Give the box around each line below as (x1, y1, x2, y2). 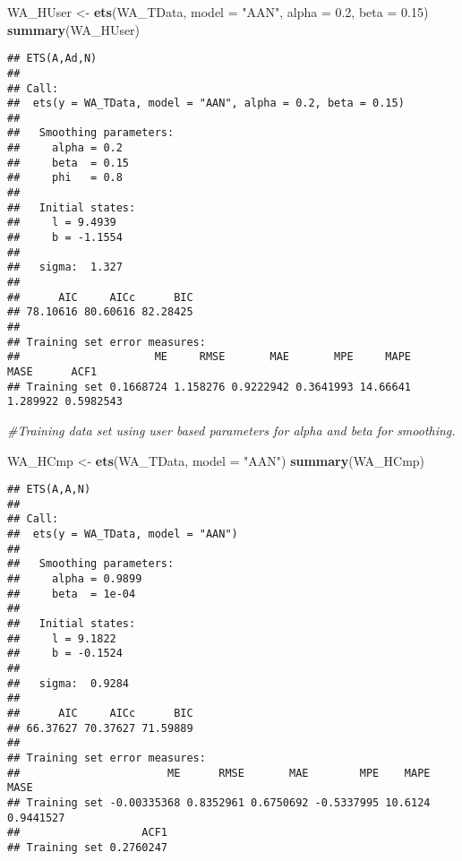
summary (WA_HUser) (7, 20, 141, 39)
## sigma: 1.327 (7, 261, 123, 274)
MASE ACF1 (7, 365, 98, 378)
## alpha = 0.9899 (7, 573, 142, 586)
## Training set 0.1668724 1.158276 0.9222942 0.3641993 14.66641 (7, 380, 412, 393)
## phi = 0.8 (7, 171, 123, 185)
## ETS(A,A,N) (7, 483, 91, 496)
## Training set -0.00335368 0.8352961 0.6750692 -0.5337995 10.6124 (7, 796, 431, 809)
